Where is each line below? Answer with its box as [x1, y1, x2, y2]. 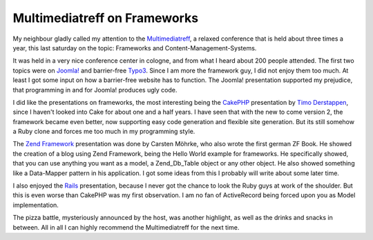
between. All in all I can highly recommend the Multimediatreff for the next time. [12, 223, 240, 231]
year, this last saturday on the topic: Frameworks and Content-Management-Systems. [12, 43, 257, 52]
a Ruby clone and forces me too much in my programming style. [12, 128, 195, 136]
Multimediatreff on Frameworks [12, 10, 199, 26]
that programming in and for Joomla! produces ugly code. [12, 86, 178, 94]
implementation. [12, 201, 59, 209]
